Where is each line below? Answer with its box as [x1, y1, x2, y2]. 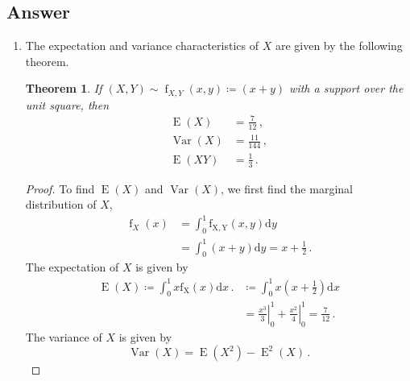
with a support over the [289, 80, 404, 97]
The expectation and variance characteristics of [25, 37, 259, 54]
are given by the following [275, 37, 403, 54]
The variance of [25, 328, 102, 345]
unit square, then [25, 96, 110, 113]
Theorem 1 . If [25, 80, 102, 97]
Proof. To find [25, 180, 95, 197]
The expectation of [25, 259, 119, 275]
